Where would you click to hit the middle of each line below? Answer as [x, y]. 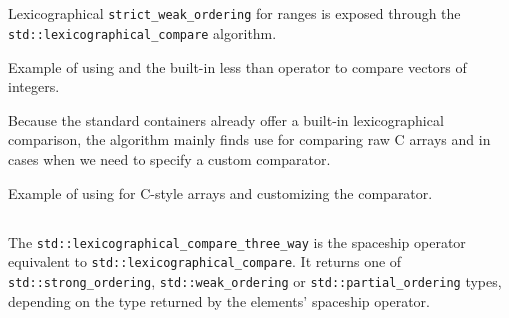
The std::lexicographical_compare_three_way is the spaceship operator [237, 241]
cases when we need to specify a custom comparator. [169, 159]
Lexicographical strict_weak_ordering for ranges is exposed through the [234, 13]
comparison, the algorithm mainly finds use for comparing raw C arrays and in [249, 139]
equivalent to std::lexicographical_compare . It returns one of [205, 261]
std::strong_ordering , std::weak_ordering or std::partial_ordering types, [255, 280]
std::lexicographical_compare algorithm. [142, 33]
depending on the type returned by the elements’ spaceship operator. [219, 300]
